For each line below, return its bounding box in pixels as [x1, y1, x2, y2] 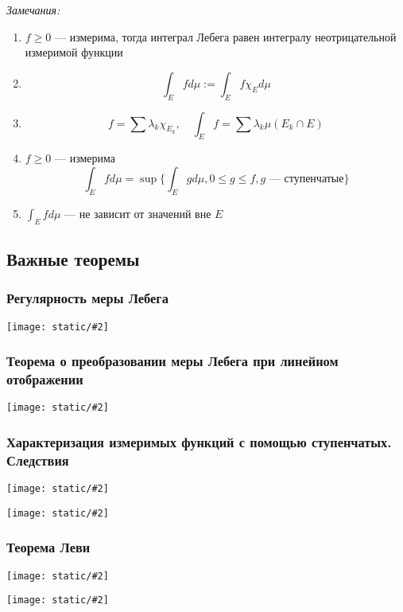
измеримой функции [25, 44, 123, 60]
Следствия [6, 450, 69, 470]
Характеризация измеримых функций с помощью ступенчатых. [6, 431, 392, 451]
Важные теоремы [6, 246, 140, 271]
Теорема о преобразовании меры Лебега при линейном [6, 351, 339, 371]
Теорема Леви [6, 537, 91, 557]
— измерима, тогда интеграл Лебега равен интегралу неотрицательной [54, 28, 397, 45]
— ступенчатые [269, 173, 344, 185]
